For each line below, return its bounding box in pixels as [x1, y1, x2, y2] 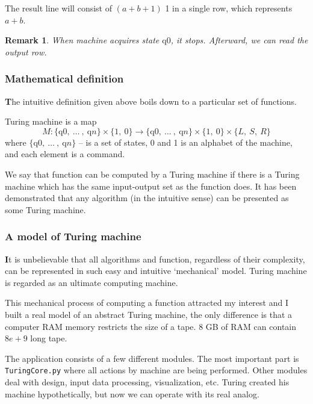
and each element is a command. [5, 148, 125, 160]
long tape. [30, 332, 67, 344]
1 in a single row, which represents [165, 2, 293, 14]
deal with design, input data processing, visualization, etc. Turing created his [5, 375, 290, 388]
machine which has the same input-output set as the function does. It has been [5, 179, 297, 192]
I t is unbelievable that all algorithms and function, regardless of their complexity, [5, 252, 305, 265]
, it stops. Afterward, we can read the [170, 34, 308, 46]
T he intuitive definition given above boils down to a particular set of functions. [5, 95, 297, 107]
